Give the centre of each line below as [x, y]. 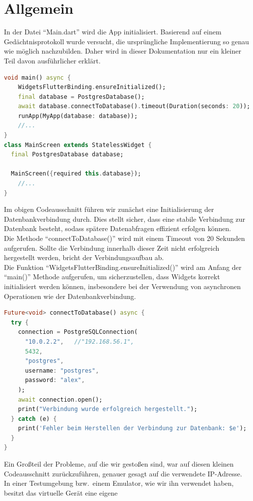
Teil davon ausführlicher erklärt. [52, 60]
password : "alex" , [55, 380]
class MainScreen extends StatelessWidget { [78, 145]
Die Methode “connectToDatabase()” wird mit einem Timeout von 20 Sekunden [125, 238]
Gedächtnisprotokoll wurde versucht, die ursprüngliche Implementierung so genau [126, 41]
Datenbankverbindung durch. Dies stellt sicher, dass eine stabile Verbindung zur [125, 219]
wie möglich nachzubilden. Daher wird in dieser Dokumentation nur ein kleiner [123, 51]
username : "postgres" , [62, 370]
